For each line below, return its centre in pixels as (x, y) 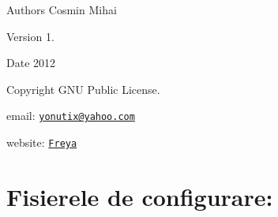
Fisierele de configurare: (140, 196)
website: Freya (42, 142)
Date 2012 (31, 63)
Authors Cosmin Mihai (62, 9)
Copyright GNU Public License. (83, 89)
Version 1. (30, 36)
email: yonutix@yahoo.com (71, 116)
